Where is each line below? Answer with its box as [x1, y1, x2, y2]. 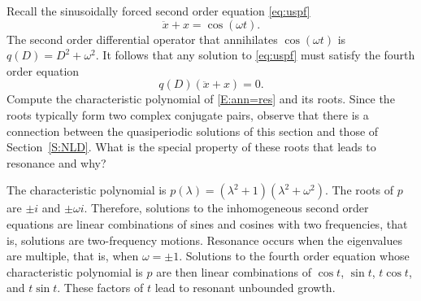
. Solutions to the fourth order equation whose [179, 247, 410, 264]
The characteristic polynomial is [7, 181, 167, 198]
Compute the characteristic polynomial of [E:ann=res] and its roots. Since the [7, 90, 395, 107]
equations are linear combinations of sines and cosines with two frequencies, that [7, 215, 408, 232]
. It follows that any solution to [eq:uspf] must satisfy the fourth [95, 46, 415, 63]
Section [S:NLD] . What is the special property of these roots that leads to [7, 138, 376, 155]
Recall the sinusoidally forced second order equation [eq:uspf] [7, 2, 310, 19]
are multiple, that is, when [7, 247, 139, 264]
